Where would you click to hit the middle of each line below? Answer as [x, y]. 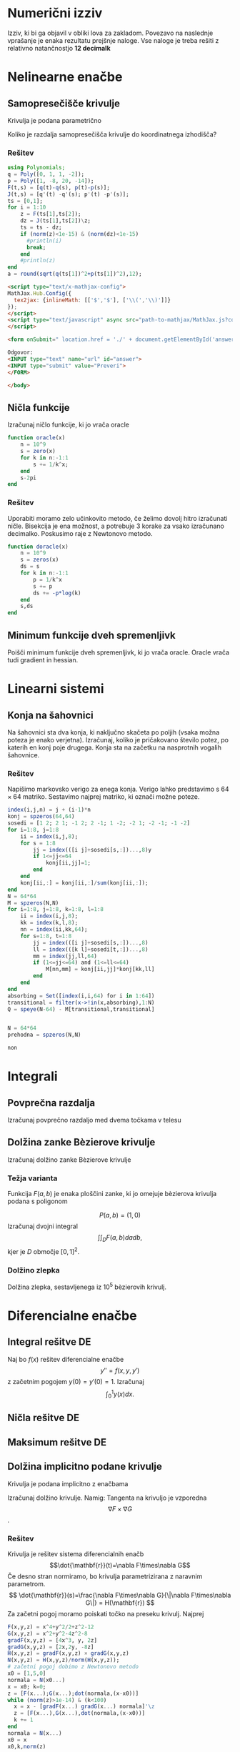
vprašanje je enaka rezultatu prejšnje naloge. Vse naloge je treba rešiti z [113, 40]
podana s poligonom [37, 1201]
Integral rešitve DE [49, 1342]
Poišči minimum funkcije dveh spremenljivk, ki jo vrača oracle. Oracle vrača [119, 652]
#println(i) [44, 241]
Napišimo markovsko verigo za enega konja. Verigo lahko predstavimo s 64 [119, 789]
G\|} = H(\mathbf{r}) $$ [120, 1603]
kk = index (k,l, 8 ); [49, 923]
